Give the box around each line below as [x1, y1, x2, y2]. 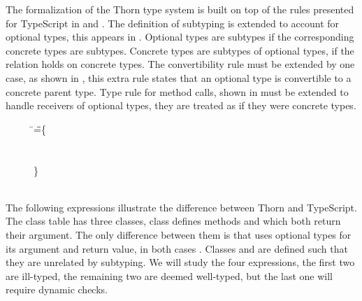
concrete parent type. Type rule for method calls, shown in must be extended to [6, 84, 349, 99]
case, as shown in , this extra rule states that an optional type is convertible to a [6, 70, 352, 85]
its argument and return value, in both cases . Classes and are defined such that [6, 241, 348, 255]
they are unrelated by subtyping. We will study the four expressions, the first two [6, 255, 355, 269]
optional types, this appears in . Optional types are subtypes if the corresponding [6, 29, 354, 44]
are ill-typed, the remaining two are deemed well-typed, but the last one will [6, 268, 333, 283]
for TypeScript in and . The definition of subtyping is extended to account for [6, 15, 340, 30]
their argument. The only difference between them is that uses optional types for [6, 227, 352, 241]
